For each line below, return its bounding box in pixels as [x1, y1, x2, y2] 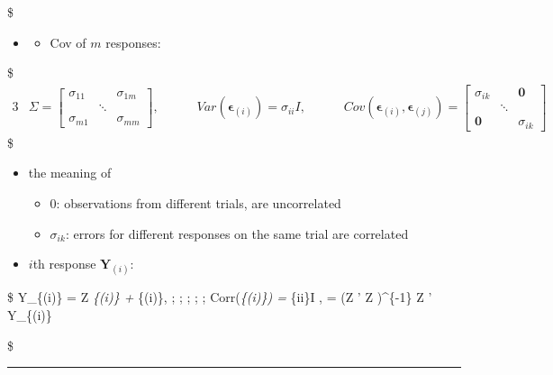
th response [32, 254, 96, 273]
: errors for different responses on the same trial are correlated [65, 224, 409, 242]
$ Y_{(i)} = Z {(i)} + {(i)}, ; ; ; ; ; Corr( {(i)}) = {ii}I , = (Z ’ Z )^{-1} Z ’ [7, 288, 432, 306]
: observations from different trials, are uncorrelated [56, 194, 341, 212]
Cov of [50, 32, 86, 51]
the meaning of [28, 163, 112, 182]
